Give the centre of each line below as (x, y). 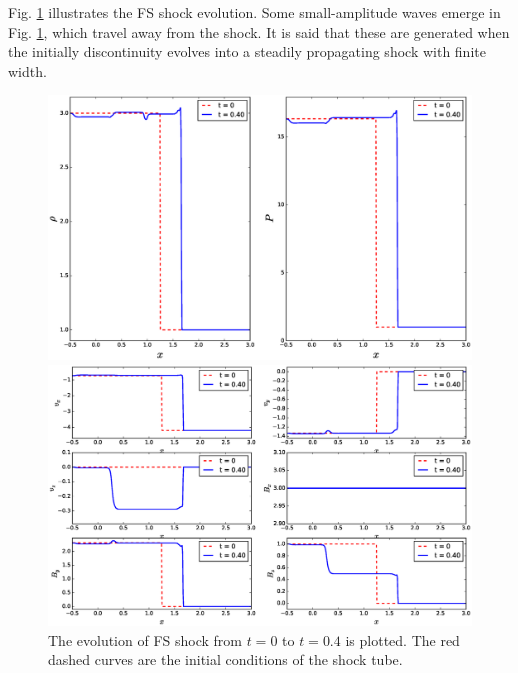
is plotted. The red (402, 639)
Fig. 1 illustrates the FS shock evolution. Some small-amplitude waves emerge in (254, 12)
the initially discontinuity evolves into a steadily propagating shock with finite (247, 51)
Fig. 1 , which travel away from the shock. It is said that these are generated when (259, 31)
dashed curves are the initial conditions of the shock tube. (225, 659)
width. (27, 70)
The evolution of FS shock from (145, 639)
